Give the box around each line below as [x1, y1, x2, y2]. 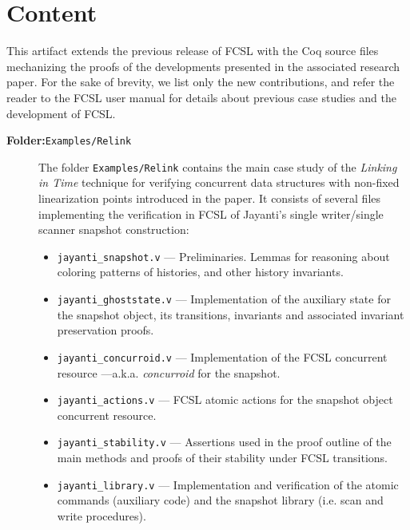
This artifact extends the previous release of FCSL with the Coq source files [6, 42, 379, 59]
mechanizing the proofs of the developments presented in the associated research [6, 57, 400, 74]
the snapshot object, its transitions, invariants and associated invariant [57, 306, 404, 322]
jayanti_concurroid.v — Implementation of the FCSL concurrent [57, 348, 388, 365]
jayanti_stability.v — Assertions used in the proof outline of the [57, 433, 392, 450]
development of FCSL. [6, 105, 116, 121]
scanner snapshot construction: [38, 221, 189, 238]
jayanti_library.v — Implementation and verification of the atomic [57, 476, 399, 492]
